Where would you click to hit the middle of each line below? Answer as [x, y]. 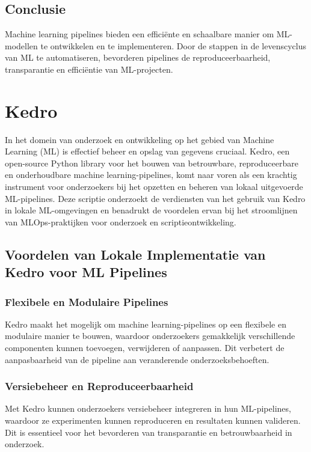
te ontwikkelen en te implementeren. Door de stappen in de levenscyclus [173, 45]
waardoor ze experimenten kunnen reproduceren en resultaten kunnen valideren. [153, 420]
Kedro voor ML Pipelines [86, 272]
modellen [21, 45]
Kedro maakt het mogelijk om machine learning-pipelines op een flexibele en [146, 324]
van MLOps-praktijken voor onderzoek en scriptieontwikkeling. [121, 221]
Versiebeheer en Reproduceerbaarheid [99, 386]
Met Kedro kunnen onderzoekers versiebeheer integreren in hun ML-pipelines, [148, 408]
